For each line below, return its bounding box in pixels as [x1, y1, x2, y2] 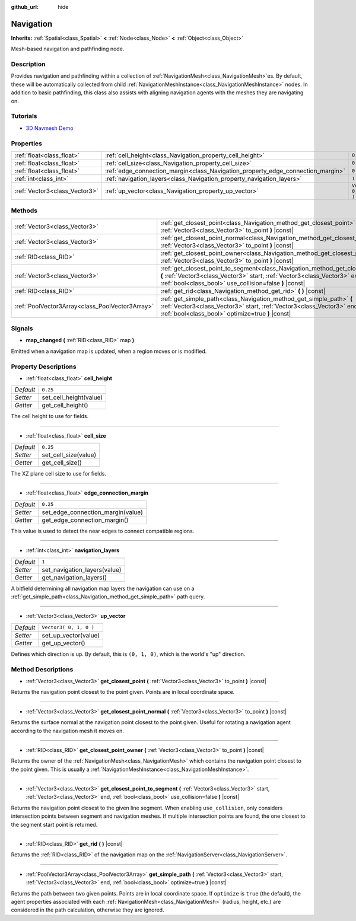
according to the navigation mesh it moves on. [11, 727, 125, 734]
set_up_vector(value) [42, 631, 100, 639]
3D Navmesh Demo [26, 125, 74, 132]
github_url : [11, 4, 39, 10]
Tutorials [11, 112, 38, 120]
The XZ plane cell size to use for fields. [11, 470, 107, 477]
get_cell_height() [42, 401, 88, 409]
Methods [11, 206, 38, 215]
